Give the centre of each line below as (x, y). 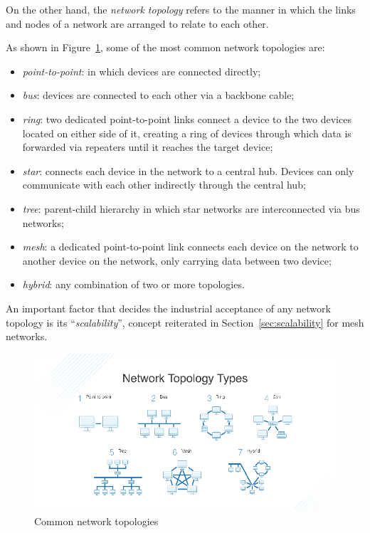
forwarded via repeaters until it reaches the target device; (148, 147)
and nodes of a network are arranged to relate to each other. (137, 23)
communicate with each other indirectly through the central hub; (164, 185)
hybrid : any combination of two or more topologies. (133, 284)
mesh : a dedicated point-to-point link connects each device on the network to (190, 247)
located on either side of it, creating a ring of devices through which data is (187, 133)
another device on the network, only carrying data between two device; (177, 260)
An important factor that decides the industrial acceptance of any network (168, 308)
